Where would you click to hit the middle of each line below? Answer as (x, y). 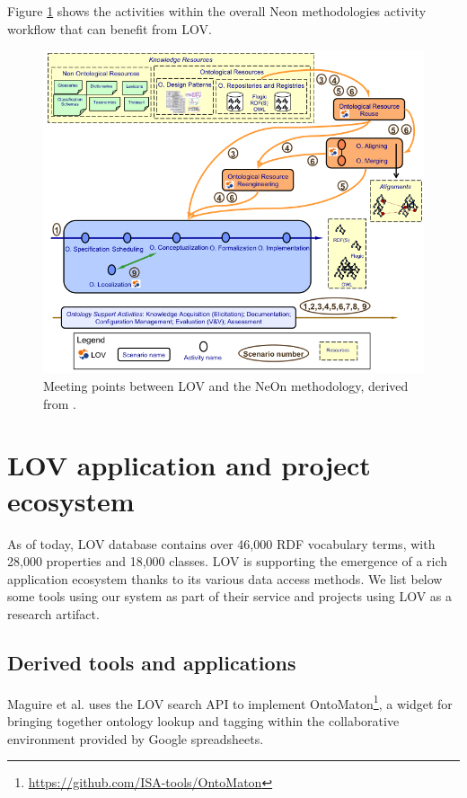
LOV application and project (189, 465)
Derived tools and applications (152, 662)
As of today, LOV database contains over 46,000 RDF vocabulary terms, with (221, 543)
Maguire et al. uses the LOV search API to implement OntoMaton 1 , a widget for (230, 702)
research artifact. (53, 613)
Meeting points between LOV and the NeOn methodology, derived (226, 386)
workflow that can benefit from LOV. (110, 28)
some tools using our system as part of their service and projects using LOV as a (229, 596)
